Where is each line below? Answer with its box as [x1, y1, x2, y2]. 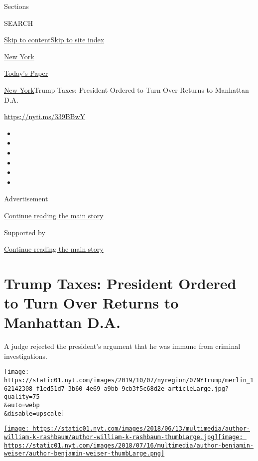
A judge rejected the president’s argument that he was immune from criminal [4, 341, 241, 351]
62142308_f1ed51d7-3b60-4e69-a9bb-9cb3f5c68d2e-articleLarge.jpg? [4, 385, 229, 392]
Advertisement [4, 193, 48, 204]
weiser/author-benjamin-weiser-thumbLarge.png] [4, 450, 165, 458]
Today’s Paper [4, 68, 48, 78]
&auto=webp [4, 402, 40, 409]
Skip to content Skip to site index [4, 34, 105, 45]
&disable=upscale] [4, 410, 65, 417]
